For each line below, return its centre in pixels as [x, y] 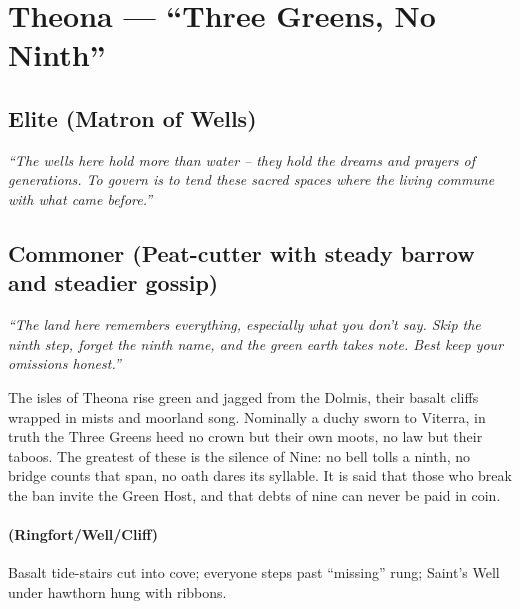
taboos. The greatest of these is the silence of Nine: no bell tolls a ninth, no [239, 455]
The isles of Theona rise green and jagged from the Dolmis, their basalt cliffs [243, 396]
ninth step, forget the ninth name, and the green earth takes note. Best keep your [256, 343]
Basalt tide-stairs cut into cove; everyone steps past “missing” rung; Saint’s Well [254, 572]
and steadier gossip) [113, 282]
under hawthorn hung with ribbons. [117, 591]
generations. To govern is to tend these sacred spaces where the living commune [251, 179]
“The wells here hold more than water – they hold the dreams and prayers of [242, 159]
